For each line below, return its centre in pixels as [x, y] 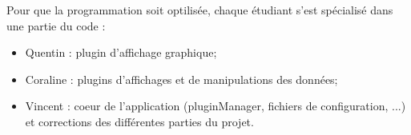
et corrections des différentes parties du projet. [139, 121]
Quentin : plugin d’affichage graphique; [121, 52]
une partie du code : [56, 25]
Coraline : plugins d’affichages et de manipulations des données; [181, 79]
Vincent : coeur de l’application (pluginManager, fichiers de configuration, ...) [216, 106]
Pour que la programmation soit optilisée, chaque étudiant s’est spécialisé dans [200, 10]
